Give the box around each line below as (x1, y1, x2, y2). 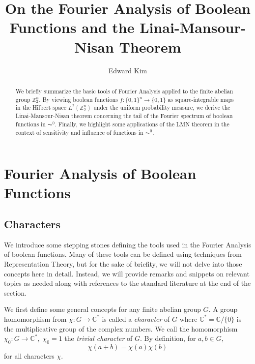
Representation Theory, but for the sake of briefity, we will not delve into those (4, 258, 242, 269)
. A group (208, 304, 238, 314)
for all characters (4, 350, 55, 361)
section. (4, 287, 27, 298)
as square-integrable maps (168, 95, 234, 103)
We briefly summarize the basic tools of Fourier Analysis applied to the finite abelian (15, 87, 233, 95)
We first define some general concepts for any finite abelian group (4, 304, 201, 314)
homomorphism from (4, 313, 67, 324)
